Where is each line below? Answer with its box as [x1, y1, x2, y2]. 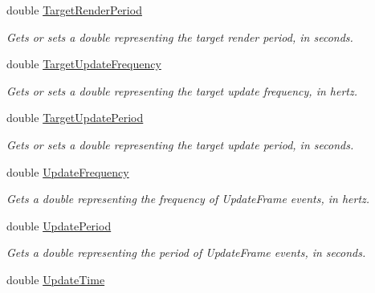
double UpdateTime [6, 271, 105, 287]
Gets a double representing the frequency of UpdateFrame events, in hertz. [6, 190, 370, 207]
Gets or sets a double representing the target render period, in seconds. [6, 28, 353, 45]
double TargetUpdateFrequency [6, 55, 161, 72]
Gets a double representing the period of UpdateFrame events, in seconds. [6, 244, 366, 261]
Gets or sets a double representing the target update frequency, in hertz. [6, 82, 358, 99]
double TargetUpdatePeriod [6, 109, 144, 126]
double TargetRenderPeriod [6, 2, 142, 18]
